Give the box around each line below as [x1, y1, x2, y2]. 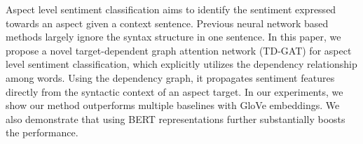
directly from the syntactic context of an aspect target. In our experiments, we [6, 84, 343, 99]
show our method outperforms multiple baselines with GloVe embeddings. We [6, 98, 340, 113]
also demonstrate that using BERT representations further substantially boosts [6, 111, 345, 126]
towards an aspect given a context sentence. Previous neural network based [6, 15, 329, 30]
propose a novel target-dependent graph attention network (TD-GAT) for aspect [6, 43, 352, 57]
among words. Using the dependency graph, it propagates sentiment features [6, 70, 335, 85]
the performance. [6, 125, 78, 140]
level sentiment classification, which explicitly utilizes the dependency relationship [6, 57, 357, 71]
